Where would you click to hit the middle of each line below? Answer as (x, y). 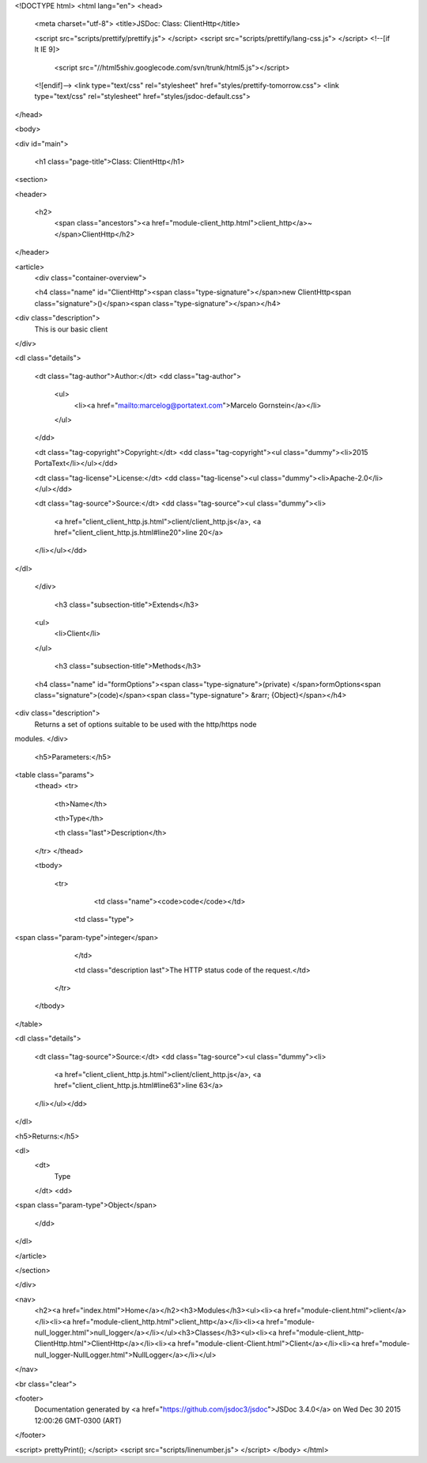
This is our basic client (71, 329)
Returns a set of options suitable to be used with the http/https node (145, 724)
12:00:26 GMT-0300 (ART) (78, 1420)
